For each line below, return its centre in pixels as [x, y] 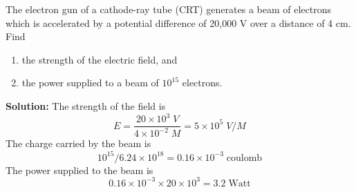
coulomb [244, 158]
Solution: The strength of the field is [86, 105]
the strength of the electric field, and [100, 59]
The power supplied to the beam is [79, 170]
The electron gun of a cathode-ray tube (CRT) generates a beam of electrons [169, 9]
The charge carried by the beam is [78, 143]
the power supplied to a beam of [90, 83]
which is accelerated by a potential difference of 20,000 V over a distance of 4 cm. [178, 22]
